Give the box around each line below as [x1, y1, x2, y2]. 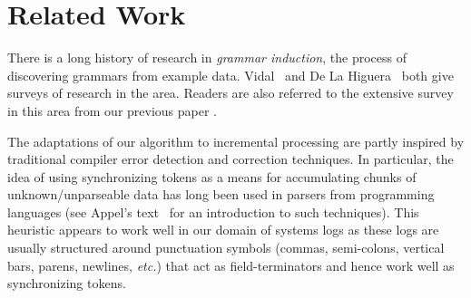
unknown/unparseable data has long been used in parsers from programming [7, 185, 435, 204]
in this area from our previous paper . [7, 101, 217, 120]
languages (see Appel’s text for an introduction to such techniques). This [7, 202, 419, 221]
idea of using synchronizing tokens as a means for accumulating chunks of [7, 167, 417, 186]
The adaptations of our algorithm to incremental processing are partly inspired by [7, 131, 465, 150]
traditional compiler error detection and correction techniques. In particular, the [7, 149, 454, 168]
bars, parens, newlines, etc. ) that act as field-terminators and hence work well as [7, 255, 455, 274]
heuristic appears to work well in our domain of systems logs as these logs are [7, 220, 439, 239]
